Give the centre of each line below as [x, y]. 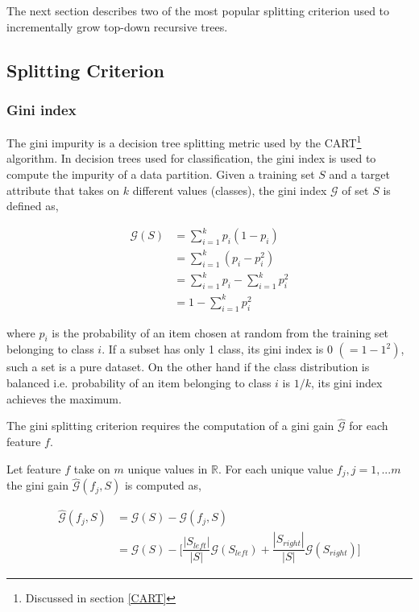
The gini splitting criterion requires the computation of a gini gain [170, 426]
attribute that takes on [63, 190]
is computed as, [163, 485]
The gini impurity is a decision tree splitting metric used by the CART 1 [184, 141]
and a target [360, 174]
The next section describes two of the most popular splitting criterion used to [198, 10]
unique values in [168, 468]
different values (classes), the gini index [230, 190]
